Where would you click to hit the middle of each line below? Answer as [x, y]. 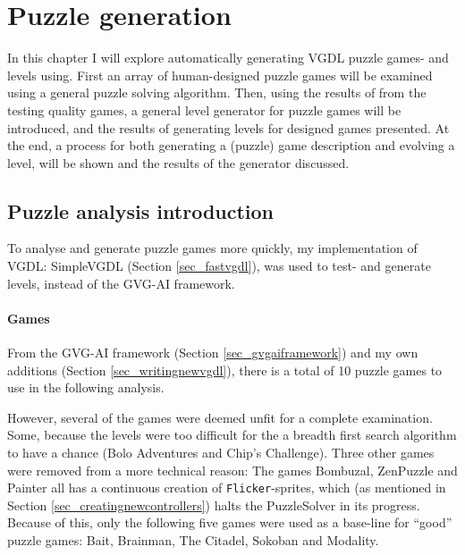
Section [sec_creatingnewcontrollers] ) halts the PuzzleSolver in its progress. [214, 505]
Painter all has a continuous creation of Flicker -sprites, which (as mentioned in [227, 488]
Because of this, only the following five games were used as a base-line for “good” [230, 522]
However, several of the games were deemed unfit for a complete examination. [220, 417]
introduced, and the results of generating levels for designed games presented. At [228, 127]
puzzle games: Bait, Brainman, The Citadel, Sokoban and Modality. [193, 540]
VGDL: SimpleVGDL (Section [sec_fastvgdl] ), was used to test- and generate [219, 266]
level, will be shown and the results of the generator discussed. [178, 162]
